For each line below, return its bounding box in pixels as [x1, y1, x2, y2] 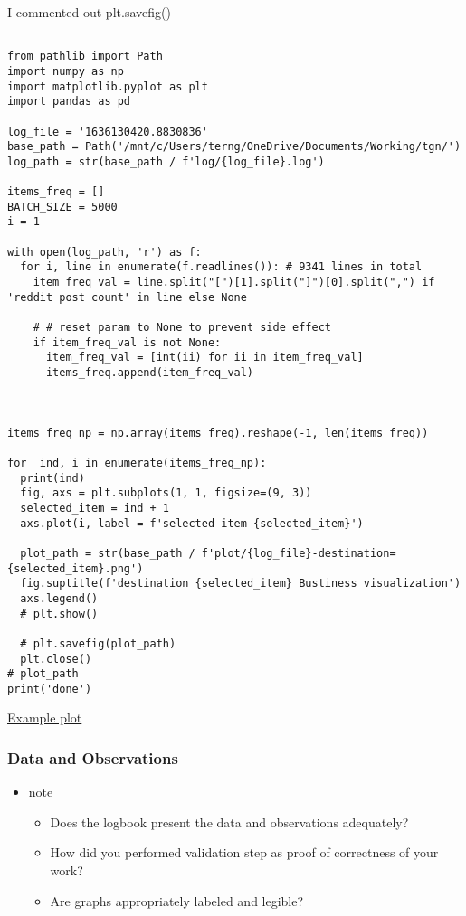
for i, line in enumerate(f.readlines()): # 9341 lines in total [20, 260, 423, 274]
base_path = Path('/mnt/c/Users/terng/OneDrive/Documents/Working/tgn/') [7, 140, 461, 154]
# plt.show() [20, 607, 99, 620]
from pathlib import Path [7, 50, 163, 63]
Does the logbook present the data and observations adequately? [50, 812, 409, 831]
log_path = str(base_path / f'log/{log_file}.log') [7, 155, 325, 168]
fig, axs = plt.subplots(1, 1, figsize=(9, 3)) [20, 486, 312, 500]
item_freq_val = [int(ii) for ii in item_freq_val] [45, 351, 364, 364]
